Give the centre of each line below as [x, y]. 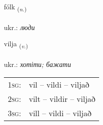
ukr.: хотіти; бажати [38, 64]
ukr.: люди [20, 27]
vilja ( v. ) [16, 44]
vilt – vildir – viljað [62, 98]
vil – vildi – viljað [59, 84]
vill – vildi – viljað [60, 113]
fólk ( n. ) [15, 7]
